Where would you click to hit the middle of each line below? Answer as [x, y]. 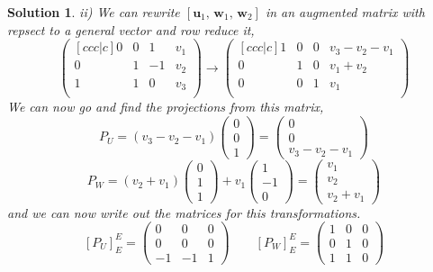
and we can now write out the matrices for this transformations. [184, 212]
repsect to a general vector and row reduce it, [131, 29]
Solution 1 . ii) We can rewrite [94, 12]
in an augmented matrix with [345, 12]
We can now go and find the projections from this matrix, [166, 107]
